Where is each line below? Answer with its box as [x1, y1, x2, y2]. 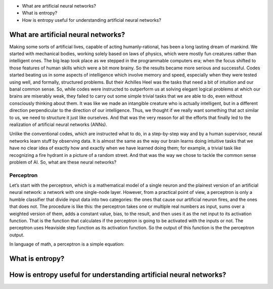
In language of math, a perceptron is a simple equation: [9, 241, 125, 247]
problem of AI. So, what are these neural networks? [9, 159, 116, 165]
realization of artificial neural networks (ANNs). [9, 121, 108, 128]
